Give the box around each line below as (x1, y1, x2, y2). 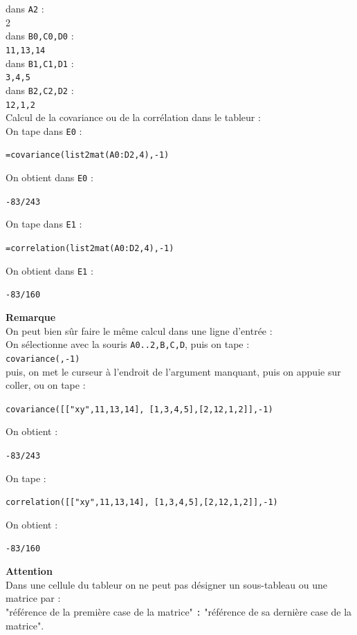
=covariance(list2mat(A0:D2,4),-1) (6, 150, 170, 160)
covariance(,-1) (6, 353, 80, 364)
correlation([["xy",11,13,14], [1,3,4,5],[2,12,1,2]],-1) (6, 497, 278, 508)
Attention (6, 564, 53, 578)
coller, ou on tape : (6, 378, 86, 392)
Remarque (6, 310, 56, 324)
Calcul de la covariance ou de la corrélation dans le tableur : (6, 110, 261, 125)
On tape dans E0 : (6, 123, 82, 138)
